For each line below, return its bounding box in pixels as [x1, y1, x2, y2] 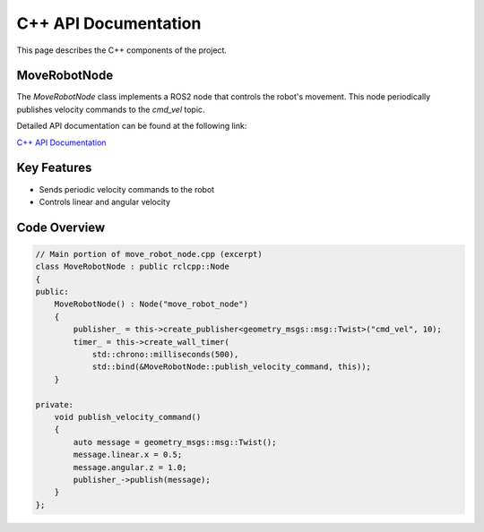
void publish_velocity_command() [54, 412, 202, 422]
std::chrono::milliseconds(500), [91, 349, 239, 360]
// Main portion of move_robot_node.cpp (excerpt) [35, 249, 264, 259]
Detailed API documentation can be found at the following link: [16, 121, 247, 132]
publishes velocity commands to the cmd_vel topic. [16, 104, 205, 115]
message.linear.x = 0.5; [73, 450, 183, 460]
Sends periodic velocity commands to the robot [39, 184, 215, 194]
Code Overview [16, 219, 106, 235]
